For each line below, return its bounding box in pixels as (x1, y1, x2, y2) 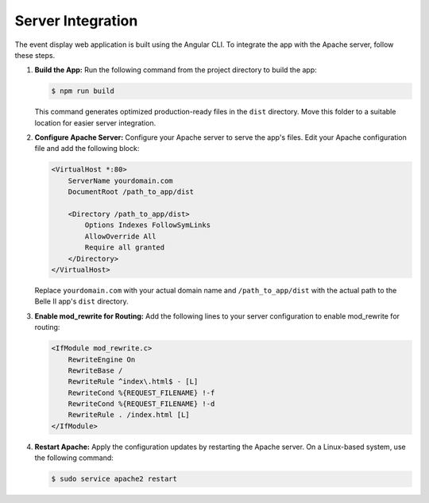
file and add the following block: (34, 144, 140, 153)
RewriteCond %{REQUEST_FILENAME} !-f (68, 388, 215, 397)
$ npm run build (51, 87, 115, 95)
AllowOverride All (84, 231, 157, 241)
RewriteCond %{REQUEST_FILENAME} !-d (68, 400, 215, 408)
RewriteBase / (68, 366, 123, 375)
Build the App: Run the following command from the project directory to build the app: (34, 65, 317, 75)
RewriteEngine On (68, 354, 136, 364)
